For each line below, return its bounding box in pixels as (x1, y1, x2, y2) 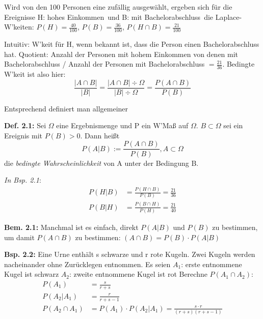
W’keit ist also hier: (4, 69, 66, 79)
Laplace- (215, 11, 242, 22)
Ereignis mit (4, 130, 42, 140)
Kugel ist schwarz (4, 269, 59, 279)
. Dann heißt (80, 130, 120, 140)
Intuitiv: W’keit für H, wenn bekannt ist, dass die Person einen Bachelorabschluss (4, 39, 259, 49)
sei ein (223, 120, 243, 131)
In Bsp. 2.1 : (4, 175, 41, 185)
